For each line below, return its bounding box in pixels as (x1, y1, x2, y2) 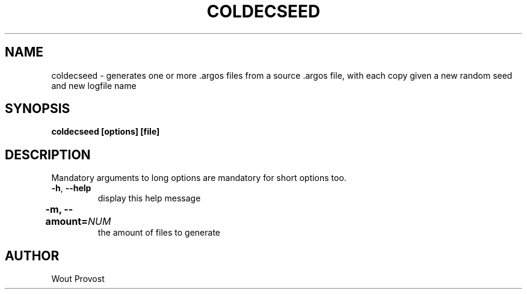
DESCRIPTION (5, 147, 91, 162)
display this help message (97, 193, 201, 204)
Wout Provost (51, 274, 105, 284)
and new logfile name (51, 80, 137, 91)
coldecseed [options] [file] (51, 126, 160, 137)
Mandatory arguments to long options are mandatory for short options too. (51, 173, 347, 183)
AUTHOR (5, 248, 60, 263)
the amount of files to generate (97, 227, 221, 238)
